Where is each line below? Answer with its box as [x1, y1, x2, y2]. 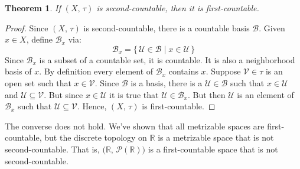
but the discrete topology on [44, 131, 147, 144]
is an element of [237, 88, 294, 100]
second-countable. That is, [5, 142, 100, 155]
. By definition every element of [39, 65, 154, 77]
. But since [44, 88, 83, 100]
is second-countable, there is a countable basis [83, 21, 250, 34]
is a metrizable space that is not [158, 131, 274, 144]
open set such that [5, 76, 71, 89]
